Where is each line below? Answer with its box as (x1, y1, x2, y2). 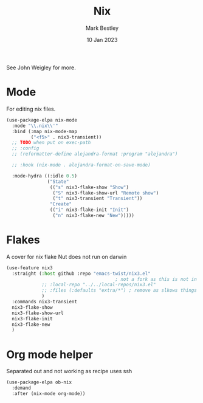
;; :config (12, 145, 40, 151)
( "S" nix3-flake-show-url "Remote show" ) (52, 190, 159, 196)
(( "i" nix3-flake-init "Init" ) (49, 207, 129, 213)
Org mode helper (6, 348, 93, 361)
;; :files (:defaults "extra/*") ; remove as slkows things (41, 288, 198, 294)
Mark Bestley (85, 24, 119, 32)
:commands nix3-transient (12, 299, 78, 305)
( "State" (47, 178, 69, 185)
